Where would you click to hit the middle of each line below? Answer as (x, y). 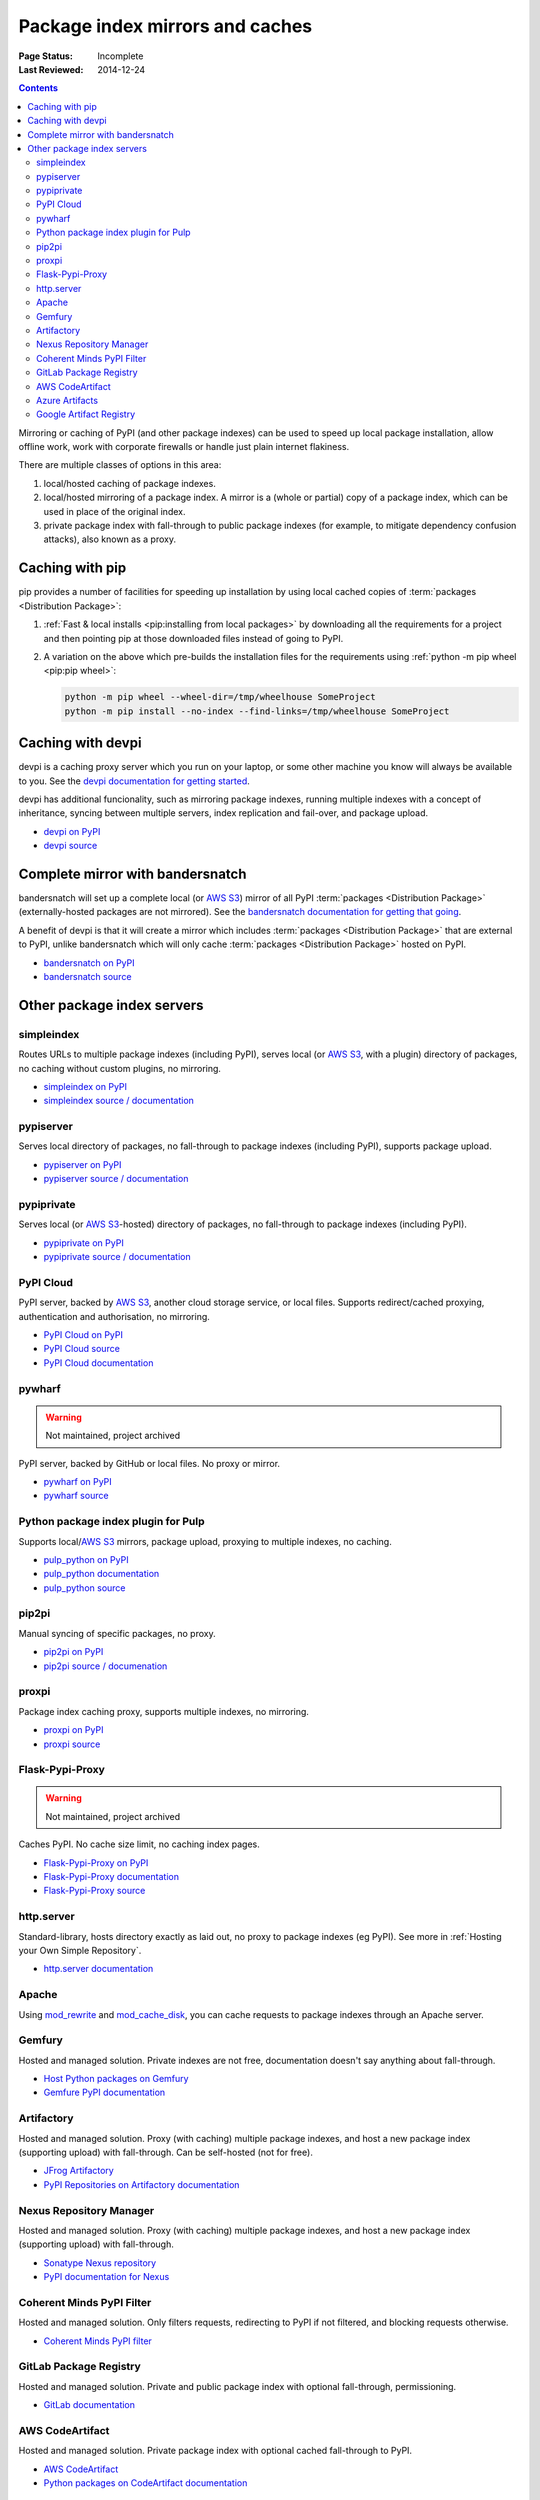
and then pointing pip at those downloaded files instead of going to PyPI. (193, 638)
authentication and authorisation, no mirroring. (114, 1316)
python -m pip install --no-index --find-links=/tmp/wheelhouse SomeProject (257, 711)
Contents (38, 88)
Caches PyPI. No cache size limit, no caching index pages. (139, 1844)
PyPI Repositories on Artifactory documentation (141, 2184)
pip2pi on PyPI (73, 1652)
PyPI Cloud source (81, 1349)
